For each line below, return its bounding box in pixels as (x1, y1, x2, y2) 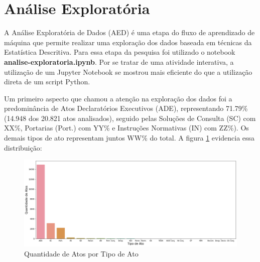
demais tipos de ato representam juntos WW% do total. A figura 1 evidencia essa (4, 133, 255, 143)
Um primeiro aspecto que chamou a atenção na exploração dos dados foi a (4, 93, 232, 103)
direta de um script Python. (4, 76, 90, 87)
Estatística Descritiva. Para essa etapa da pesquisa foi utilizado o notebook (4, 47, 235, 57)
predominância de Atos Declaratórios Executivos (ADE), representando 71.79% (4, 103, 248, 113)
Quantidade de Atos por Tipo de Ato (24, 248, 139, 258)
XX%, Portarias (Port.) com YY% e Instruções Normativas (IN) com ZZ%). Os (4, 122, 249, 133)
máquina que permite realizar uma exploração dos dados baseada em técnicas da (4, 37, 252, 47)
